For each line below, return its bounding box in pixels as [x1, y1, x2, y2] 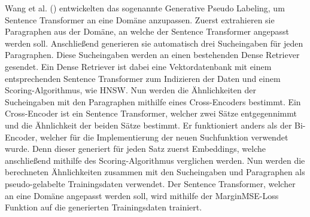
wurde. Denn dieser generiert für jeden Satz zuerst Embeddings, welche [5, 142, 266, 155]
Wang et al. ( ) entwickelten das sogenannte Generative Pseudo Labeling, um [5, 2, 285, 14]
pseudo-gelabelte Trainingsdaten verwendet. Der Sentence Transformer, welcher [5, 177, 296, 190]
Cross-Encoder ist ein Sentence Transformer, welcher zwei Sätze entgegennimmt [5, 107, 297, 120]
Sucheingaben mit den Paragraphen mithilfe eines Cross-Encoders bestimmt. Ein [5, 95, 301, 108]
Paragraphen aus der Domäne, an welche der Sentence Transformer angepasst [5, 25, 290, 38]
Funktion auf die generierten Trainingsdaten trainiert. [5, 201, 202, 213]
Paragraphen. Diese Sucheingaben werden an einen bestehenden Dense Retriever [5, 48, 300, 61]
